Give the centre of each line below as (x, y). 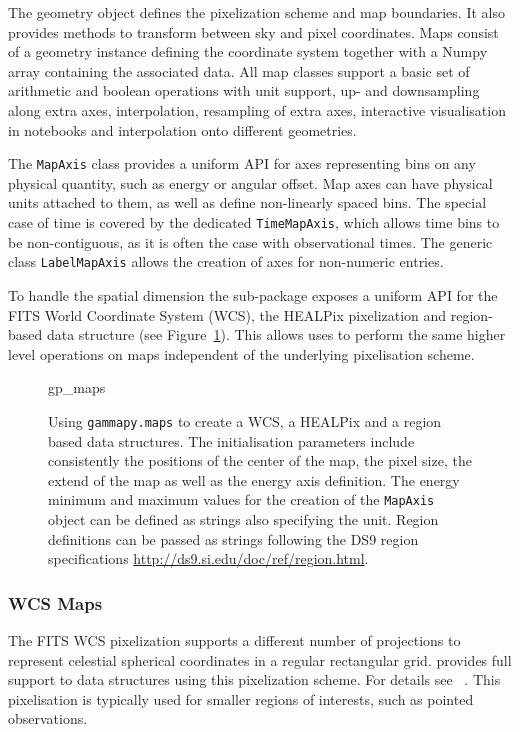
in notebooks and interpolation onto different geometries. (182, 129)
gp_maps (77, 387)
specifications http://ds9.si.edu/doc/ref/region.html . (208, 558)
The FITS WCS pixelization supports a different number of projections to (234, 639)
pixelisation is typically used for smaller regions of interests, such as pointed (241, 698)
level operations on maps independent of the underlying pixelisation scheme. (241, 353)
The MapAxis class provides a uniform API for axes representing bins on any (242, 163)
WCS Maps (55, 602)
